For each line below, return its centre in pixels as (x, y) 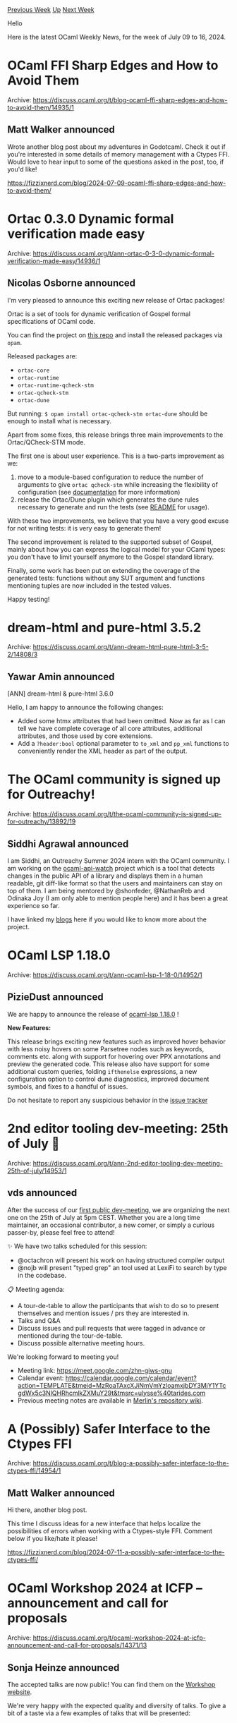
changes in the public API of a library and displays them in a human (105, 876)
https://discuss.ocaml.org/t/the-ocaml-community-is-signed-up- (127, 814)
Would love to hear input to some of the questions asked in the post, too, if (116, 162)
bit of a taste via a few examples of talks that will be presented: (99, 1713)
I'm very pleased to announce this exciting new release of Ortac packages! (116, 300)
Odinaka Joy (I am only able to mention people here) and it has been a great (117, 898)
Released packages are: (42, 356)
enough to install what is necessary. (59, 421)
